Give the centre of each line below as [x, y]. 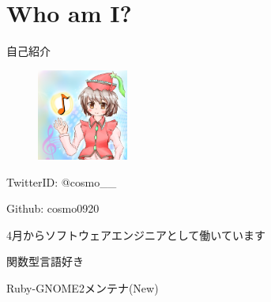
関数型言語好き [45, 261]
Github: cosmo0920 [53, 208]
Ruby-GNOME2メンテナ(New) [83, 288]
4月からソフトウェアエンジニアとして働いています [136, 234]
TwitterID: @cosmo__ [62, 181]
